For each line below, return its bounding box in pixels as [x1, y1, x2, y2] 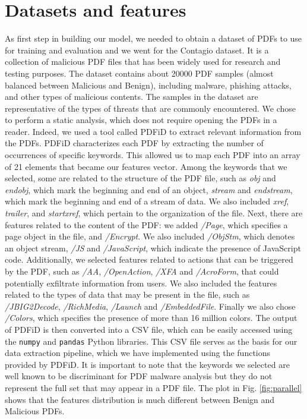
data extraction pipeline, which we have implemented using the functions [5, 346, 271, 359]
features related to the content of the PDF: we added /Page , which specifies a [5, 218, 288, 231]
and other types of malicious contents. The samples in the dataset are [5, 90, 258, 103]
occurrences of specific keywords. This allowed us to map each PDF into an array [5, 149, 300, 161]
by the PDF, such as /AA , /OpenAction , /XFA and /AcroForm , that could [5, 265, 279, 277]
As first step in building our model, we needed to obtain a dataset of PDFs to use [5, 32, 302, 45]
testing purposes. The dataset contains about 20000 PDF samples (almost [5, 67, 274, 79]
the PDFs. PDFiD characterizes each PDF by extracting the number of [5, 137, 264, 149]
